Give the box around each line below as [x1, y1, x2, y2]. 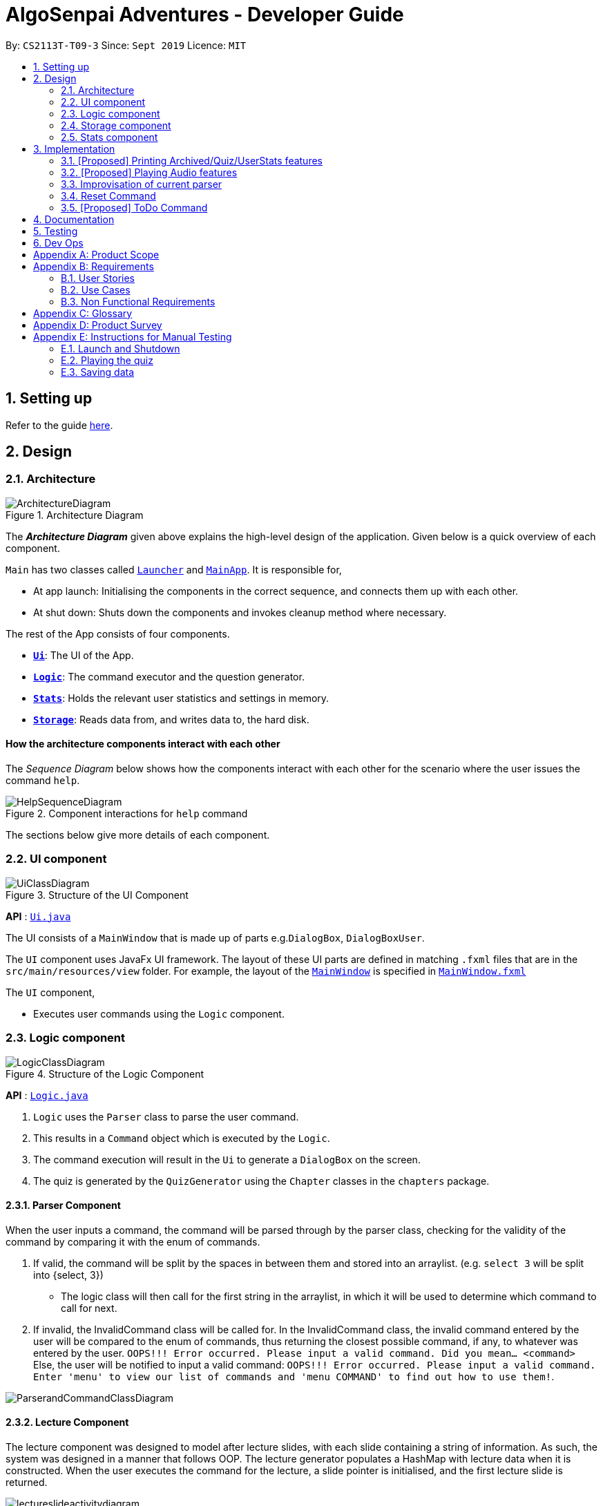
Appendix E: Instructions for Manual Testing [33, 330, 232, 343]
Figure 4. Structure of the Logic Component [6, 1067, 204, 1080]
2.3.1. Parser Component [6, 1199, 121, 1212]
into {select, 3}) [33, 1268, 104, 1281]
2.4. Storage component [61, 119, 171, 131]
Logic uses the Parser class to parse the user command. [33, 1110, 299, 1123]
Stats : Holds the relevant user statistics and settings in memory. [33, 692, 329, 704]
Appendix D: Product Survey [33, 318, 162, 331]
